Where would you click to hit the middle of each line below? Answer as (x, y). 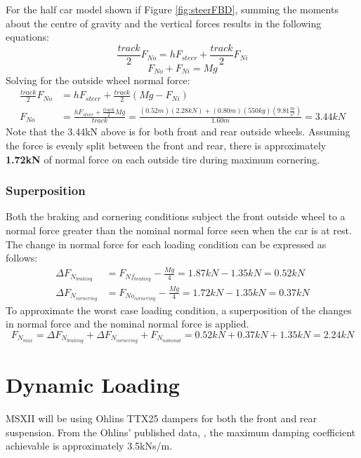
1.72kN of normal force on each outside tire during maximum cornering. (163, 159)
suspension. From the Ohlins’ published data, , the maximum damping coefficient (181, 432)
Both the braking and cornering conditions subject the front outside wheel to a (176, 216)
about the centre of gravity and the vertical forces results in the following (164, 23)
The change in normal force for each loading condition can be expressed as (166, 244)
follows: (22, 258)
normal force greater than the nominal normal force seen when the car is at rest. (179, 230)
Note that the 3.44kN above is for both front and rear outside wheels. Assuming (178, 132)
